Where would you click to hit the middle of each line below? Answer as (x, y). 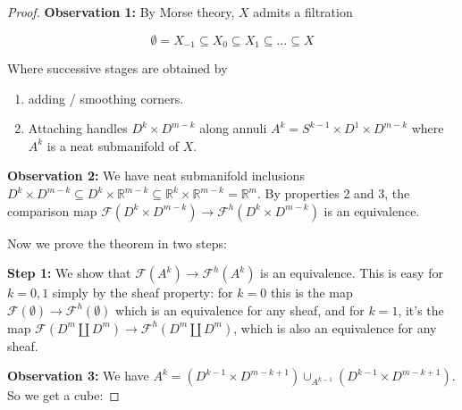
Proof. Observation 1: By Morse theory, (121, 12)
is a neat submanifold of (113, 145)
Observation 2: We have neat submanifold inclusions (156, 176)
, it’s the (421, 310)
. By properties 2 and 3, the (334, 193)
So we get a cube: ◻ (63, 395)
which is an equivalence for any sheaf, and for (240, 310)
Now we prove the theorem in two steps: (117, 243)
